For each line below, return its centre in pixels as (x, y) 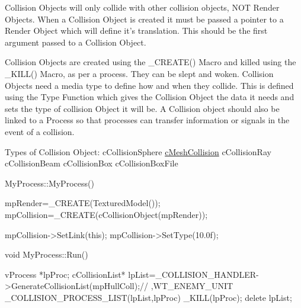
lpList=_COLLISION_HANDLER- (193, 274)
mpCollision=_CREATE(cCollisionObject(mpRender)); (106, 214)
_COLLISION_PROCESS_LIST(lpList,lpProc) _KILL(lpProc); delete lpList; (148, 297)
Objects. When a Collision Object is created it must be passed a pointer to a (144, 19)
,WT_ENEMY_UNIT (192, 286)
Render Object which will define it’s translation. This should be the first (136, 31)
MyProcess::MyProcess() (49, 183)
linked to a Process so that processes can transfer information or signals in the (147, 120)
